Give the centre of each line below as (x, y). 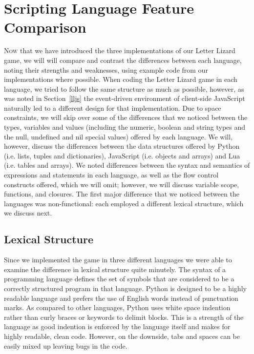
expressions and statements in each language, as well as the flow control (111, 175)
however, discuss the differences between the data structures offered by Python (122, 146)
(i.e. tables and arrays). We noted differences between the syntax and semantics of (127, 165)
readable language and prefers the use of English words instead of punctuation (121, 298)
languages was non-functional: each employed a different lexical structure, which (124, 203)
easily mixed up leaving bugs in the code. (66, 345)
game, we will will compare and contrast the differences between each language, (123, 60)
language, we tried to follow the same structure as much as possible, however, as (124, 88)
